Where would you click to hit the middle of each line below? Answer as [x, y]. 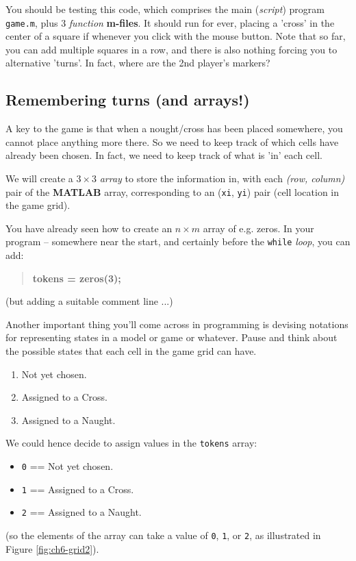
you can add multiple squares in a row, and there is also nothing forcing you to [171, 49]
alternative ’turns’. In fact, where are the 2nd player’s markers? [138, 63]
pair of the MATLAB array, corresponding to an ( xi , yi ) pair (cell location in [172, 191]
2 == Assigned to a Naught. [81, 512]
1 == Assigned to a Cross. [78, 489]
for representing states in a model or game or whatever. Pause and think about [171, 337]
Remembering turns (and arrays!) [128, 100]
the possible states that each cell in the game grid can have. [131, 351]
